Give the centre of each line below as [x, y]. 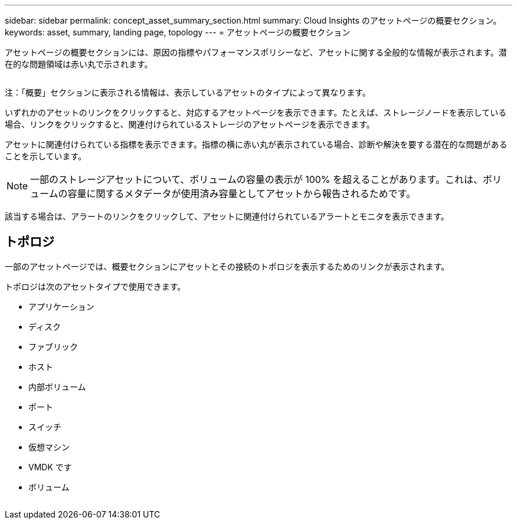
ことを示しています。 [46, 156]
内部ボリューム [57, 387]
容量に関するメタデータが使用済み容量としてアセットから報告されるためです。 [242, 194]
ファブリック [53, 346]
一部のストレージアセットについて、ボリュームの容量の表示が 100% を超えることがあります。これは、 [256, 179]
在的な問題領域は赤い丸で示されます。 [79, 64]
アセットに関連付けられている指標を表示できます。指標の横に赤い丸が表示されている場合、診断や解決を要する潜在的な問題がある [256, 144]
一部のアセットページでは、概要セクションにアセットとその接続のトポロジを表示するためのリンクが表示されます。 [227, 266]
